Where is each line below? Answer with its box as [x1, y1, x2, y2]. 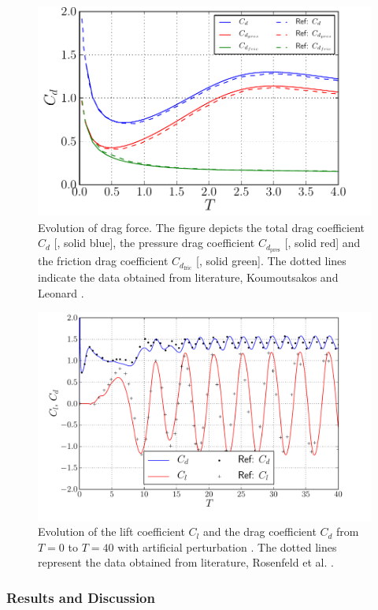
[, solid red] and [284, 234, 361, 251]
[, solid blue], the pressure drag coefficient [54, 234, 255, 251]
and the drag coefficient [202, 523, 317, 540]
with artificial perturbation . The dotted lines [117, 538, 337, 555]
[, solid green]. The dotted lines [196, 253, 346, 269]
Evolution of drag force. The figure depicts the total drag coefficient [38, 219, 365, 235]
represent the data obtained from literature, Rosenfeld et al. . [38, 554, 334, 571]
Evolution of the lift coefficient [38, 523, 185, 540]
